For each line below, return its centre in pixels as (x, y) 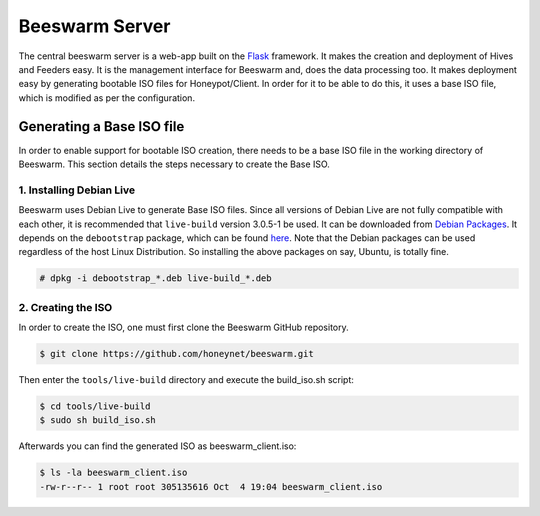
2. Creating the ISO (65, 307)
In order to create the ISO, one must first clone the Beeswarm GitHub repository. (183, 327)
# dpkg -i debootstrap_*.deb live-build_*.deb (155, 278)
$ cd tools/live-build (95, 406)
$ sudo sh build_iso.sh (98, 420)
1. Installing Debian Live (76, 190)
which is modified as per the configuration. (106, 97)
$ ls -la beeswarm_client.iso (113, 473)
